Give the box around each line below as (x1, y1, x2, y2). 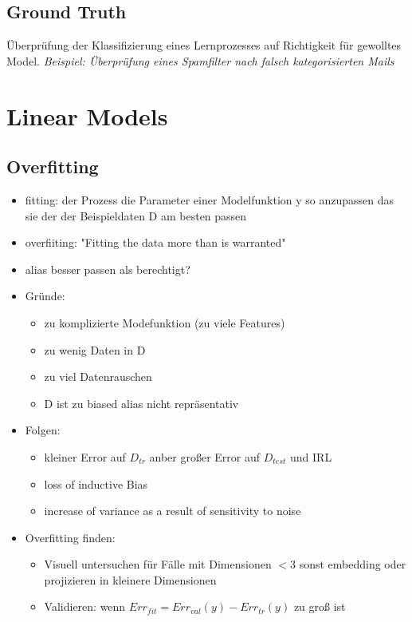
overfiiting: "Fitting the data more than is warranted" (25, 234, 286, 251)
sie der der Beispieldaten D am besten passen (25, 207, 247, 224)
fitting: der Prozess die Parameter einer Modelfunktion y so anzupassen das (25, 191, 394, 208)
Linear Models (6, 99, 168, 132)
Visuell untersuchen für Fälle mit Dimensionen (44, 556, 272, 572)
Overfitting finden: (25, 529, 116, 545)
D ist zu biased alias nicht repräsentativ (44, 394, 239, 411)
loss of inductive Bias (44, 475, 148, 492)
